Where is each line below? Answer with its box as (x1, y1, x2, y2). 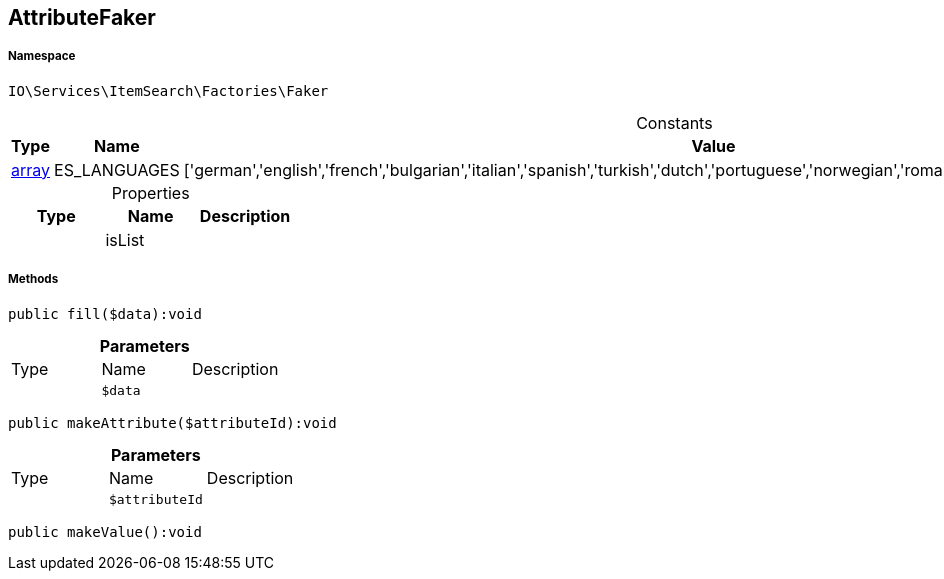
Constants (636, 112, 713, 133)
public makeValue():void (8, 523, 202, 540)
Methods (8, 272, 59, 287)
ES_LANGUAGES (54, 159, 180, 180)
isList (105, 229, 145, 250)
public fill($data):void (8, 305, 202, 322)
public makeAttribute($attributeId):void (8, 414, 337, 431)
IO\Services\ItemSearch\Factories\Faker (8, 82, 329, 99)
